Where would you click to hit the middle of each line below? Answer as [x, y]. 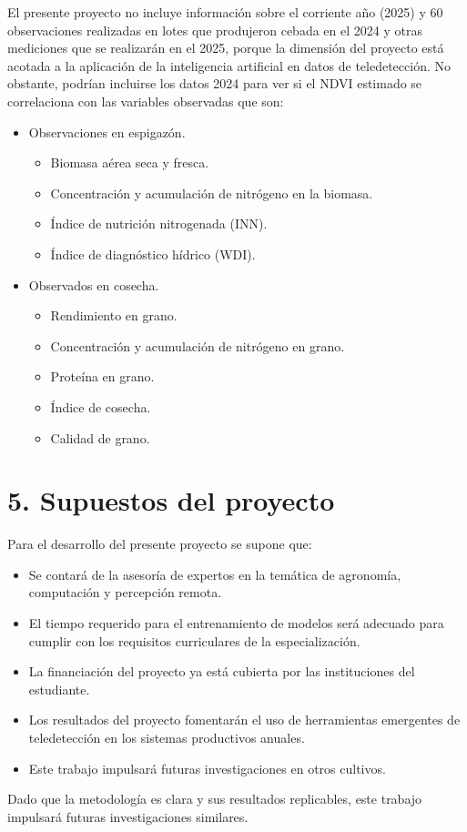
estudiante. [59, 689]
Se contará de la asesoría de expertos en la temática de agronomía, [215, 574]
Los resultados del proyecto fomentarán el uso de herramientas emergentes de [244, 720]
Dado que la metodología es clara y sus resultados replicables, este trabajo [215, 799]
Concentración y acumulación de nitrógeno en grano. [198, 345]
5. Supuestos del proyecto [171, 500]
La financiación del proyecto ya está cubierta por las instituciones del [222, 671]
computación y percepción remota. [125, 592]
